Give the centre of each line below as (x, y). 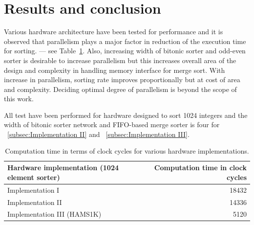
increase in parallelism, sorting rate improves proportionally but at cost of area (122, 79)
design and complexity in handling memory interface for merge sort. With (115, 70)
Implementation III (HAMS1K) (54, 214)
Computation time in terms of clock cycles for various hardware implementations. (127, 150)
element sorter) (34, 177)
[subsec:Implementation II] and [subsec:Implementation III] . (98, 134)
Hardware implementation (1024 (63, 168)
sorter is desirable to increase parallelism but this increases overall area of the (120, 60)
